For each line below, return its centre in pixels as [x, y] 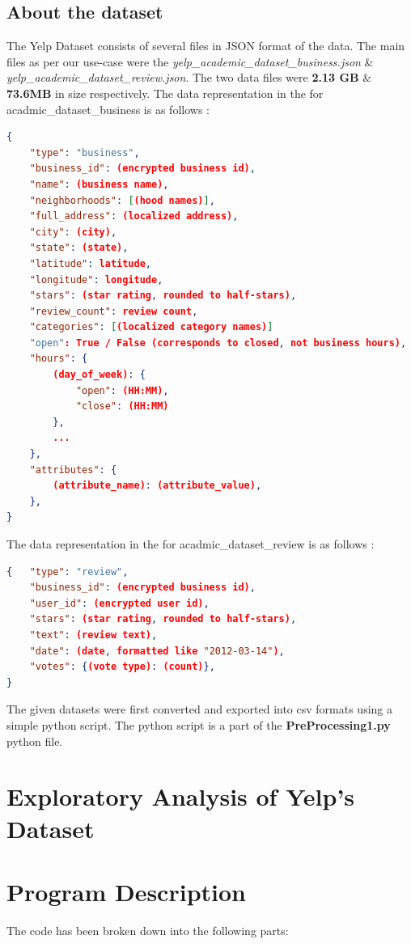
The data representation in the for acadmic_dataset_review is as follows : [191, 544]
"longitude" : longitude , [96, 279]
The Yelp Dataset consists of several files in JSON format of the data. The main [206, 46]
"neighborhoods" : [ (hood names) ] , [122, 200]
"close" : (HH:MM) [122, 406]
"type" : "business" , [85, 152]
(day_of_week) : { [99, 375]
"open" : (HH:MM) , [122, 390]
